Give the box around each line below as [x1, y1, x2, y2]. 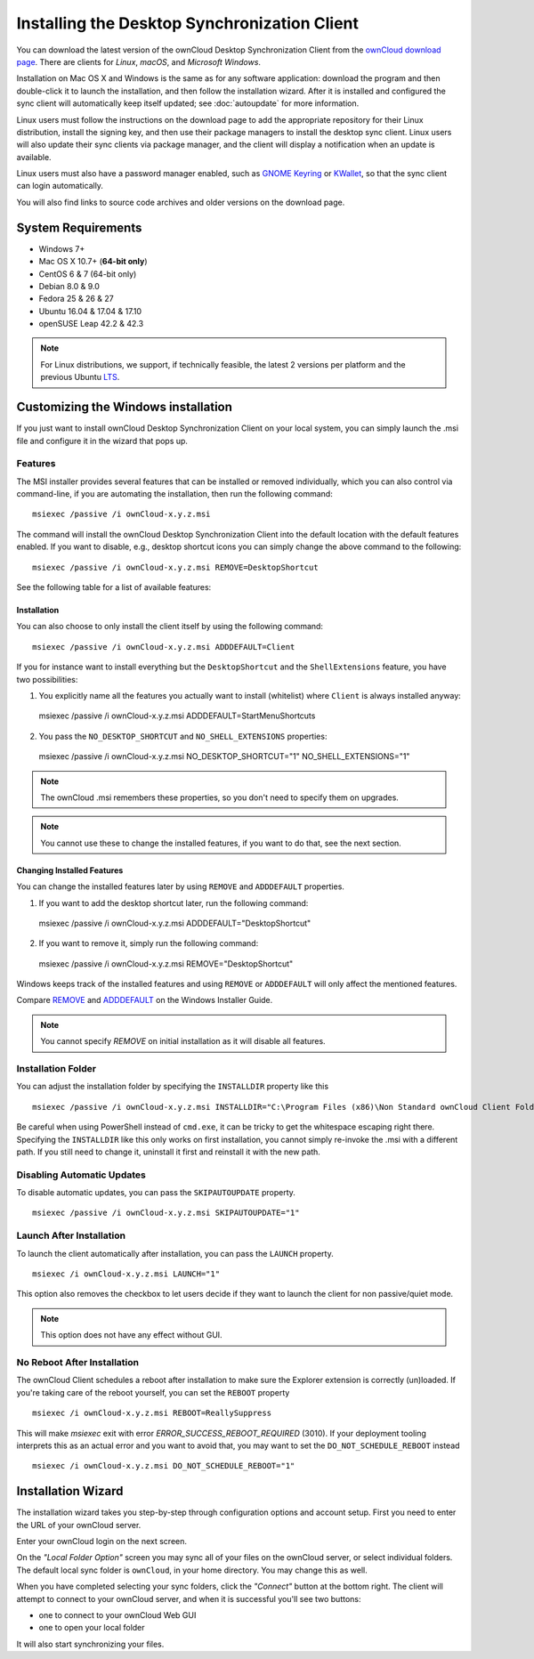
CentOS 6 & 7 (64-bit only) [38, 268, 137, 279]
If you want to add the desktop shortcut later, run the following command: [38, 897, 309, 908]
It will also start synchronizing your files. [16, 1639, 165, 1649]
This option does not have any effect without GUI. [40, 1330, 222, 1340]
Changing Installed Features [16, 864, 124, 876]
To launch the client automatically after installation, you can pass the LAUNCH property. [16, 1248, 334, 1258]
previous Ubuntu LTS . [40, 372, 120, 383]
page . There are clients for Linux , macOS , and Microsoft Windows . [16, 56, 262, 67]
